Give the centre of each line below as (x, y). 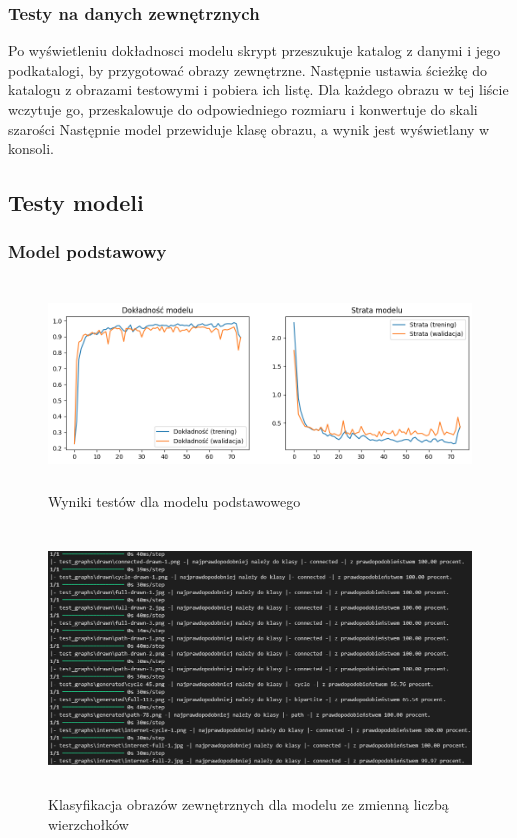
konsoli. (31, 148)
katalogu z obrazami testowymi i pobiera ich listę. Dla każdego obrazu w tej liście (258, 89)
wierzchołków (88, 823)
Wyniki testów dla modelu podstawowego (174, 501)
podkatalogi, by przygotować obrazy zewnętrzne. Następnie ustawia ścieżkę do (248, 69)
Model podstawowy (87, 251)
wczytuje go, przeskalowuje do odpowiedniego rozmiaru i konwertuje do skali (243, 109)
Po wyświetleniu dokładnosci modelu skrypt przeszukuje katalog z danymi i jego (254, 50)
